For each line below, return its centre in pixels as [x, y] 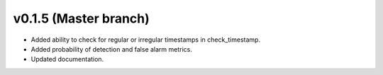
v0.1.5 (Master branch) [82, 18]
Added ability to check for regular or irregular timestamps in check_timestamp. [146, 40]
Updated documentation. [67, 59]
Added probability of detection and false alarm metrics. [112, 49]
